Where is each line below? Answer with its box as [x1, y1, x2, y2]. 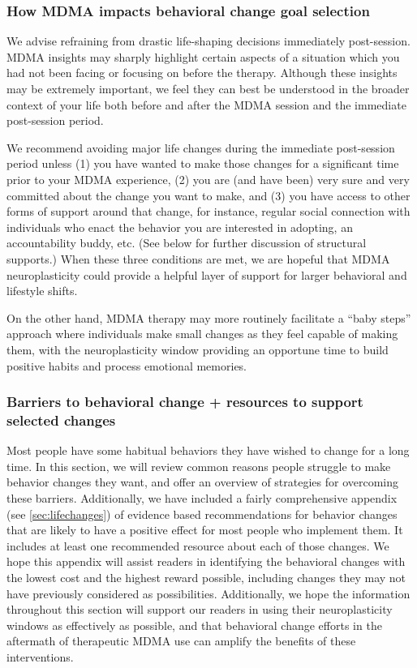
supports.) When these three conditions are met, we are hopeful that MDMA [6, 250, 390, 267]
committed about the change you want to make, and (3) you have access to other [6, 186, 411, 203]
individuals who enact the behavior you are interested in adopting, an [6, 218, 353, 235]
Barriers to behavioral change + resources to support [6, 392, 363, 412]
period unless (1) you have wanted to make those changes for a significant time [6, 155, 399, 172]
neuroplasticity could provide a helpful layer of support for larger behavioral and [6, 266, 407, 283]
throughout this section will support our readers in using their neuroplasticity [6, 601, 393, 618]
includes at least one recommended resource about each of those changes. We [6, 537, 389, 554]
